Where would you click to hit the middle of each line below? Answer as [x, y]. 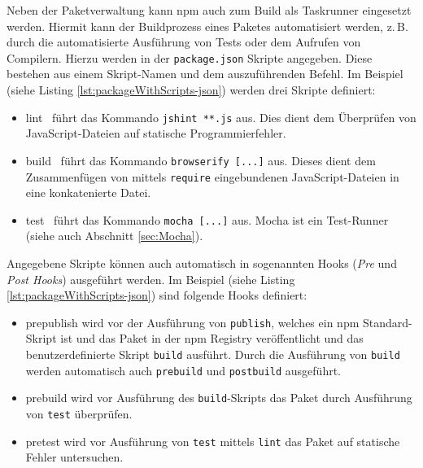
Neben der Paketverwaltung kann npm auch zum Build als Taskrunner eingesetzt [209, 10]
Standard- [387, 322]
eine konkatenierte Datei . [88, 192]
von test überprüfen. [79, 414]
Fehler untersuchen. [74, 457]
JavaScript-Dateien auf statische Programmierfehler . [156, 133]
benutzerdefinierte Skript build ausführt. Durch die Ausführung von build [213, 354]
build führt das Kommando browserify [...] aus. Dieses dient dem [201, 160]
